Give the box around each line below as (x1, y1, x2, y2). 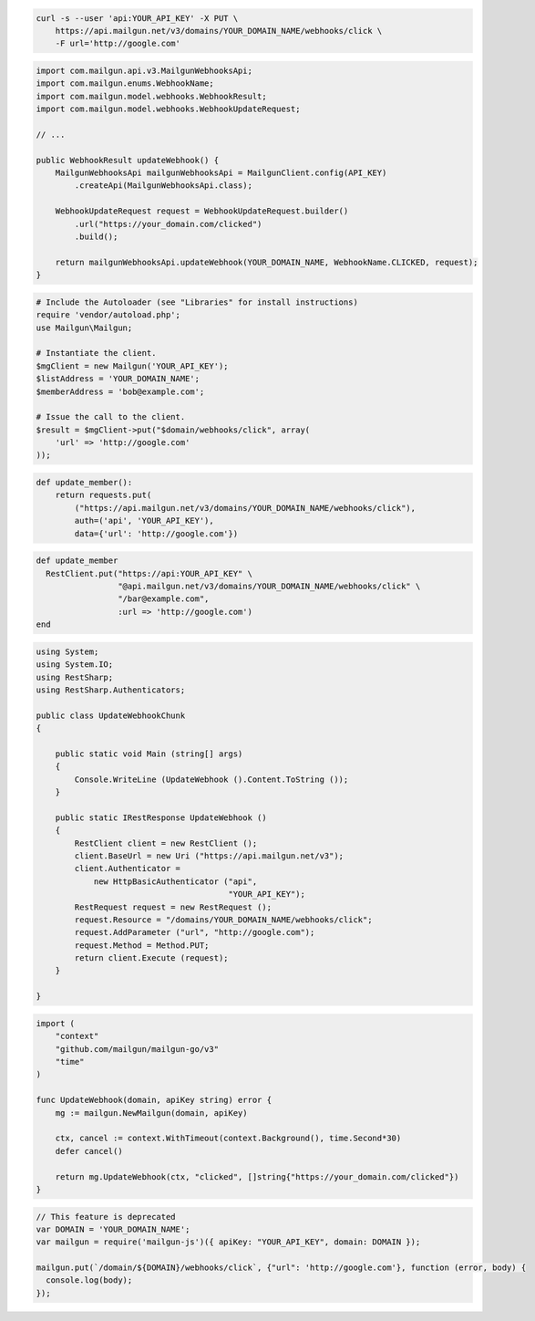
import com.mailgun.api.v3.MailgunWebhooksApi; (36, 65, 252, 76)
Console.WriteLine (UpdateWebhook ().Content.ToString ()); (74, 774, 349, 785)
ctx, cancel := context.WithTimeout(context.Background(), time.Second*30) (55, 1133, 402, 1144)
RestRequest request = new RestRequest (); (74, 901, 273, 912)
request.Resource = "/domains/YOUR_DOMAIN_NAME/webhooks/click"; (74, 914, 373, 925)
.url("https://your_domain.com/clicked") (74, 219, 262, 229)
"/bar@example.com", (117, 594, 210, 604)
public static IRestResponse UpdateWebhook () (55, 812, 268, 823)
